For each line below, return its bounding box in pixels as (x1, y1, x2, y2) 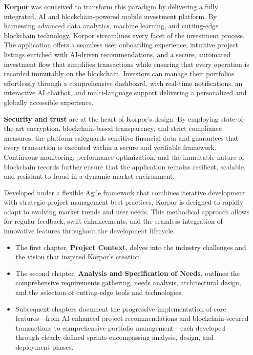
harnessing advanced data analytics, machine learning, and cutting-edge (4, 21, 219, 31)
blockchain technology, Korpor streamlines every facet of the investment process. (4, 30, 245, 40)
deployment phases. (15, 342, 74, 352)
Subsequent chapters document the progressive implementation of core (15, 303, 226, 313)
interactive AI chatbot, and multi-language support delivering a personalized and (4, 87, 247, 98)
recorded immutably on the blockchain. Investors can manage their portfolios (4, 68, 234, 79)
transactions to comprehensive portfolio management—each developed (15, 322, 226, 333)
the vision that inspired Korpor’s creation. (15, 251, 142, 262)
